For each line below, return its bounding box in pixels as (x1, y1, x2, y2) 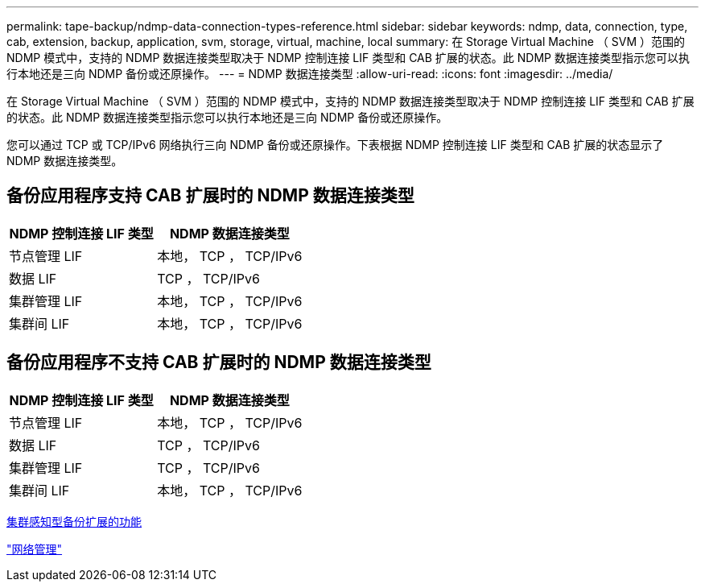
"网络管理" (6, 541, 63, 556)
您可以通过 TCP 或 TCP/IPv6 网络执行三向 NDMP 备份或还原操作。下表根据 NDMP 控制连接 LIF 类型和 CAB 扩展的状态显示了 (6, 138, 664, 151)
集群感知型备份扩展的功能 (6, 514, 142, 528)
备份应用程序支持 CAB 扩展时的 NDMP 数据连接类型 (6, 185, 414, 206)
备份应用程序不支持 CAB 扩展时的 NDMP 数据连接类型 (6, 352, 431, 373)
